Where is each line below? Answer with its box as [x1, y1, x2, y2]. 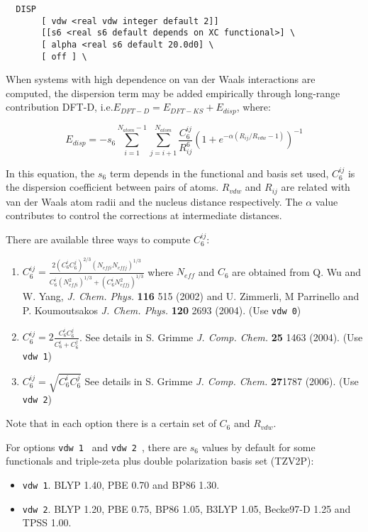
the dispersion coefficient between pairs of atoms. [6, 179, 219, 194]
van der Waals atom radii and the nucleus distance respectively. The [6, 194, 303, 209]
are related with [281, 179, 350, 194]
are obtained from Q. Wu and [232, 264, 362, 279]
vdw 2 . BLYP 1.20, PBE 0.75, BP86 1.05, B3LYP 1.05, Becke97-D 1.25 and [22, 501, 351, 516]
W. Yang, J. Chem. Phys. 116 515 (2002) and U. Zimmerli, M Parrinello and [22, 289, 359, 304]
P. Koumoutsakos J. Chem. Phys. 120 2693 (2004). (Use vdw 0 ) [22, 302, 301, 317]
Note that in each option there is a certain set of [6, 416, 216, 431]
